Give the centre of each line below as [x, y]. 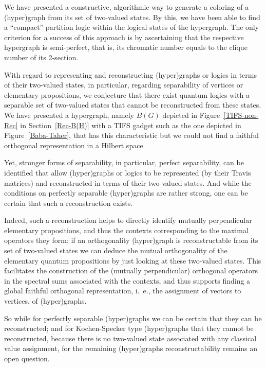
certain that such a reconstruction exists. [69, 203]
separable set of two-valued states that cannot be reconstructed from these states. [133, 105]
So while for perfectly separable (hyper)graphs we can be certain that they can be [133, 318]
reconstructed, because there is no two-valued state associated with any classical [130, 338]
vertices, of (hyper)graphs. [45, 301]
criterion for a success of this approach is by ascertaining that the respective [124, 37]
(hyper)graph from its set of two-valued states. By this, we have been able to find [132, 17]
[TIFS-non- [241, 115]
